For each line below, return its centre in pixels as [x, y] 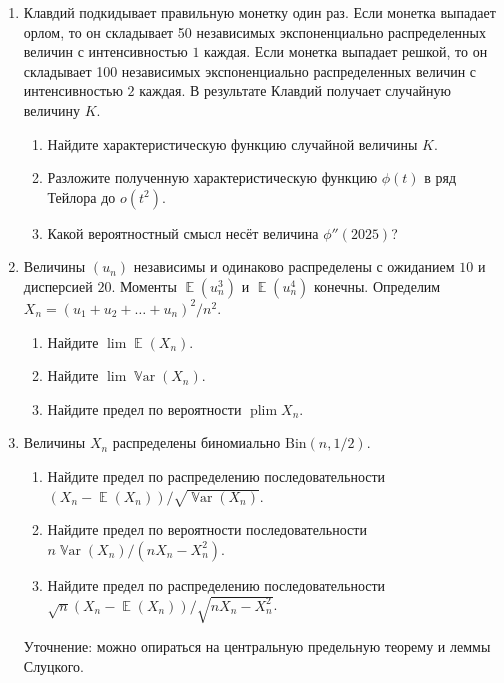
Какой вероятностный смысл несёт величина [183, 232]
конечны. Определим [377, 285]
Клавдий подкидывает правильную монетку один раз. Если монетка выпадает [259, 12]
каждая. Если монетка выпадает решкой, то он [346, 51]
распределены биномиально [196, 442]
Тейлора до [81, 196]
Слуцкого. [53, 665]
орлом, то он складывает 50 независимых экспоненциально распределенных [254, 31]
